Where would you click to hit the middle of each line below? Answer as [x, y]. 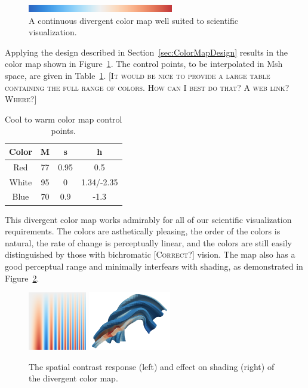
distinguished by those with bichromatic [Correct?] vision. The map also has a [150, 254]
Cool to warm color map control [64, 119]
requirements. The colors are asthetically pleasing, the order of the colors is [143, 231]
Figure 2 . [22, 278]
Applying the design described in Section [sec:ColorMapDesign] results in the [147, 52]
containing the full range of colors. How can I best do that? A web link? [147, 87]
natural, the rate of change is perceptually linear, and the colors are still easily [148, 242]
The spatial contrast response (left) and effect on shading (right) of [152, 366]
